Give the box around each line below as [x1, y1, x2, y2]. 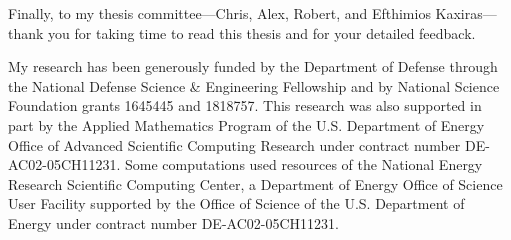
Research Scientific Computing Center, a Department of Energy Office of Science [8, 173, 503, 194]
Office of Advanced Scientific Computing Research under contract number [8, 134, 461, 155]
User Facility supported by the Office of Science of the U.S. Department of [8, 193, 465, 214]
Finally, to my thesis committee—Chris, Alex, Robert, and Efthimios [8, 3, 431, 23]
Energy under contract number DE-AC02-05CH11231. [8, 212, 339, 233]
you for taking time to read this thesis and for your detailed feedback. [48, 22, 476, 43]
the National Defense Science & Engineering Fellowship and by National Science [8, 75, 500, 96]
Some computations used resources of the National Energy [125, 154, 483, 175]
